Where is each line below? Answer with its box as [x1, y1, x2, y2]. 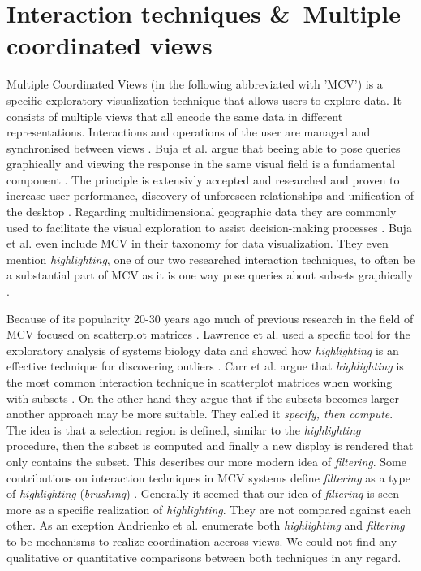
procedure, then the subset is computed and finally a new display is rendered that [6, 437, 414, 454]
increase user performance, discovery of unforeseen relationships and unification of [6, 187, 415, 204]
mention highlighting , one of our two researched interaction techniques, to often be [6, 250, 415, 267]
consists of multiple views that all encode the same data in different [6, 107, 343, 124]
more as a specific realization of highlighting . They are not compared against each [6, 500, 411, 517]
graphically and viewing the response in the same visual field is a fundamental [6, 155, 395, 172]
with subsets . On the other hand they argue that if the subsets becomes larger [6, 389, 400, 406]
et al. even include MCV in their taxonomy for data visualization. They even [6, 235, 389, 252]
